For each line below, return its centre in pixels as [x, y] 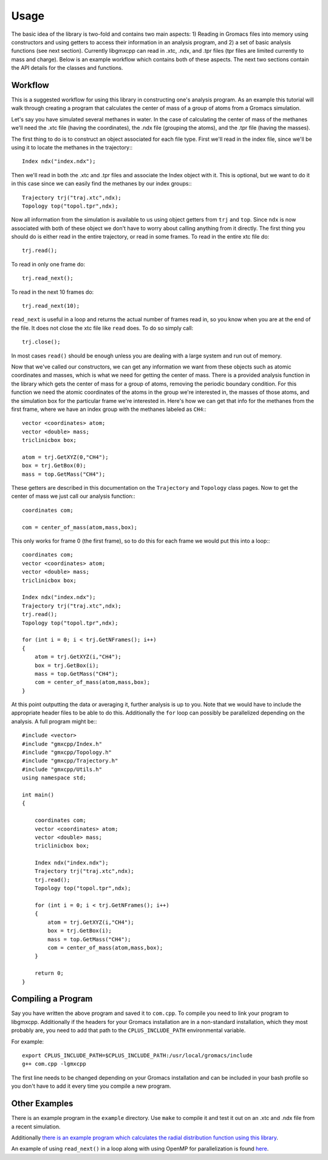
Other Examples [42, 1104]
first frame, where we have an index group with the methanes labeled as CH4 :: [109, 409]
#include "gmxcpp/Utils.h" [62, 769]
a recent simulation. [36, 1127]
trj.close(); [41, 342]
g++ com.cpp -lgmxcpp [54, 1064]
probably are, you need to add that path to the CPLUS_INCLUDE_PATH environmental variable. [128, 1030]
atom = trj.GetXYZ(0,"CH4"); [65, 457]
